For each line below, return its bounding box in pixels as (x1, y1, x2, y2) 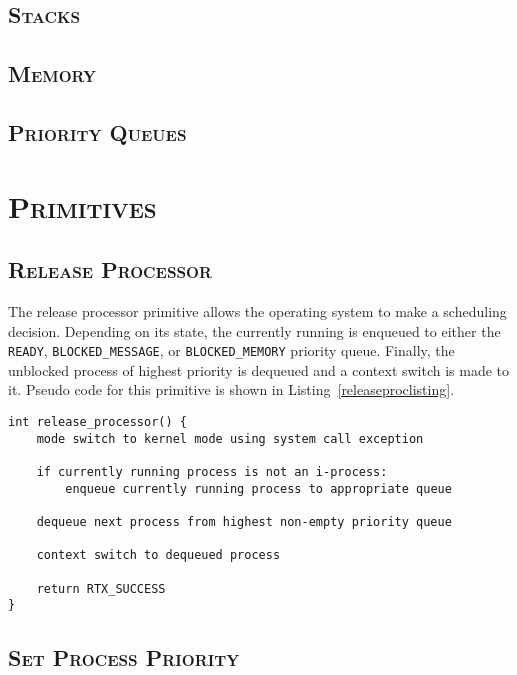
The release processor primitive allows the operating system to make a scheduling (8, 300, 507, 321)
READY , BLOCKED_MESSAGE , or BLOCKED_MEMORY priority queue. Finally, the (8, 340, 455, 361)
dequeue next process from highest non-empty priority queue (36, 514, 452, 529)
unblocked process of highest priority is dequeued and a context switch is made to (8, 359, 510, 380)
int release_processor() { (8, 414, 187, 429)
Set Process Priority (8, 642, 240, 673)
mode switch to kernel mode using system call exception (36, 431, 424, 446)
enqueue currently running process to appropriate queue (65, 481, 452, 496)
